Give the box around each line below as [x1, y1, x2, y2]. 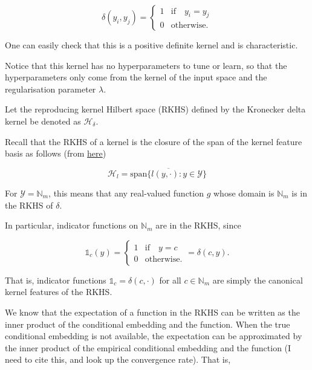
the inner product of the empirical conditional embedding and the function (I [5, 341, 291, 354]
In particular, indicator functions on [5, 219, 138, 232]
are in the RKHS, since [155, 219, 241, 232]
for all [159, 273, 181, 286]
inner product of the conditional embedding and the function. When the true [5, 317, 290, 330]
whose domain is [213, 186, 275, 199]
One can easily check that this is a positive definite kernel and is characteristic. [5, 39, 298, 51]
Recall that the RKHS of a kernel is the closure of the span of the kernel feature [5, 135, 302, 148]
